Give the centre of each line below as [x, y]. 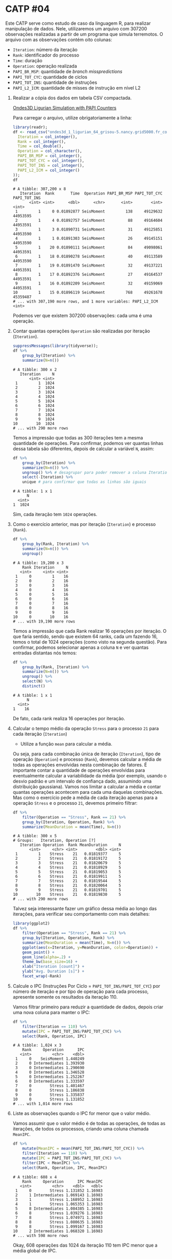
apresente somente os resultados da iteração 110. [65, 997]
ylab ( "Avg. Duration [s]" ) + [53, 971]
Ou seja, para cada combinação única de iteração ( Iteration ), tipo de [87, 754]
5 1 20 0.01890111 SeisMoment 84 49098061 [89, 247]
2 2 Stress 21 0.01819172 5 [68, 859]
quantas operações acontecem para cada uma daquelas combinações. [88, 792]
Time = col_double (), [41, 146]
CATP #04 [27, 9]
